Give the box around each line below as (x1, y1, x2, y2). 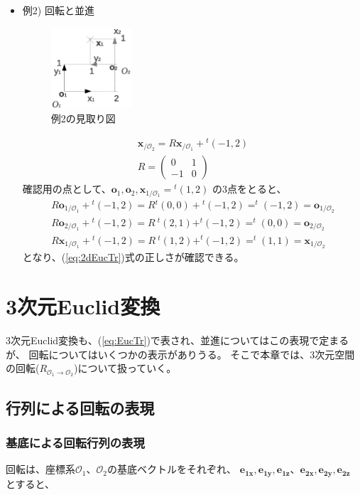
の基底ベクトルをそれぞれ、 (107, 462, 237, 477)
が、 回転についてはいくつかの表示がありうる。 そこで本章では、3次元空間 (6, 346, 355, 361)
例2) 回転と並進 (22, 3, 94, 17)
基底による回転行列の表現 (6, 433, 145, 451)
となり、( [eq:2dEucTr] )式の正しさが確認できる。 (22, 250, 244, 265)
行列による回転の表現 (6, 396, 155, 418)
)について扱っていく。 (74, 361, 177, 376)
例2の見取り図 (50, 111, 116, 126)
